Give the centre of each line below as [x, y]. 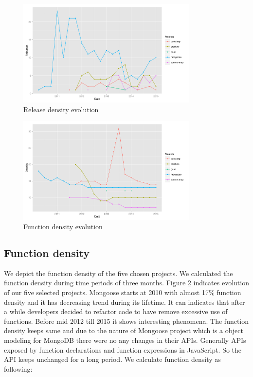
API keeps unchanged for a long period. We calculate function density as [112, 359]
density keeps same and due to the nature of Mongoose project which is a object [124, 330]
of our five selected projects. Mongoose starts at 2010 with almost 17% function [123, 292]
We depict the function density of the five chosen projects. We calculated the [118, 273]
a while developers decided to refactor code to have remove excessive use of [116, 311]
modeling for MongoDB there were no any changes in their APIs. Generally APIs [125, 340]
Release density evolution [61, 109]
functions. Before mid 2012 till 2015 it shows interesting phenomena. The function [126, 321]
